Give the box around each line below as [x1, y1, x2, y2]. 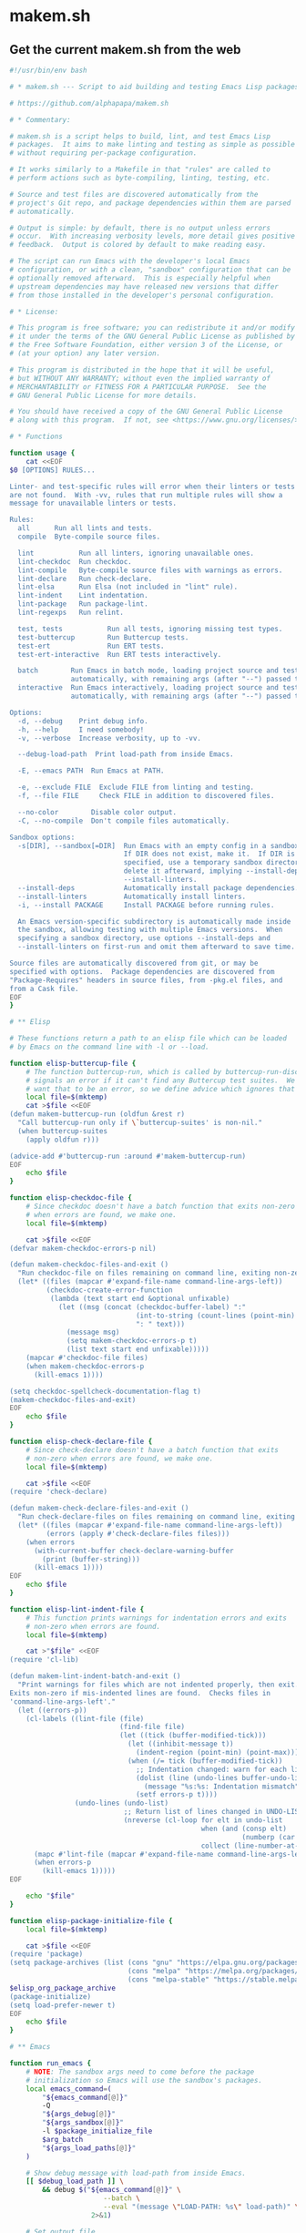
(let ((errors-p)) [17, 1705, 88, 1715]
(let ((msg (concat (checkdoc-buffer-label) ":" [57, 1302, 247, 1312]
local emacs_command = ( [25, 2084, 112, 2094]
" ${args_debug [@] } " [42, 2110, 117, 2119]
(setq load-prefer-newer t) [9, 2001, 117, 2010]
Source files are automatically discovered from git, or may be [9, 958, 259, 968]
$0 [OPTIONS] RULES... [9, 466, 96, 475]
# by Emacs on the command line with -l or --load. [9, 1042, 209, 1051]
